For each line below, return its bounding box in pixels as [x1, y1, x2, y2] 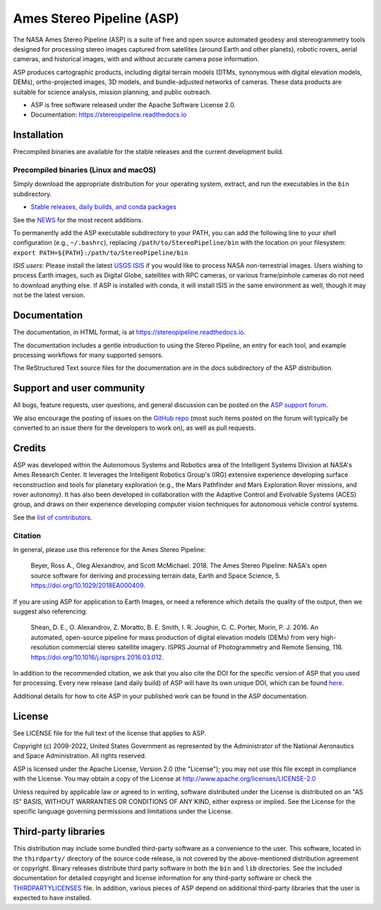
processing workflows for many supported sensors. [13, 350, 164, 359]
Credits [13, 442, 47, 454]
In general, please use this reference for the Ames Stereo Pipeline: [13, 546, 206, 553]
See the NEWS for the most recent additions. [13, 215, 144, 224]
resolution [30, 643, 60, 652]
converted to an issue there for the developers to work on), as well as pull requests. [13, 424, 256, 432]
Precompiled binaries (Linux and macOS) [13, 164, 157, 174]
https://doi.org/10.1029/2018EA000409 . [30, 581, 146, 589]
